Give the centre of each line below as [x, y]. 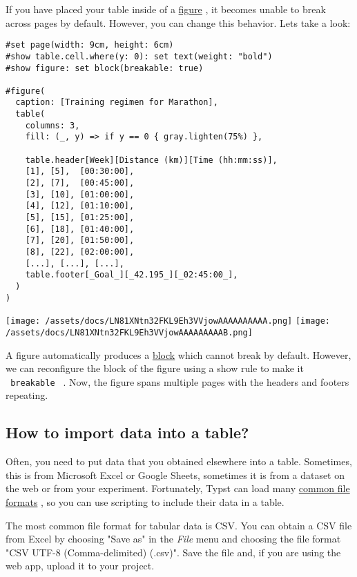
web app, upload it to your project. [80, 566]
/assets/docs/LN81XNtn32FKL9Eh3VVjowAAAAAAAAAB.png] [129, 332]
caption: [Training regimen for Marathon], [117, 102]
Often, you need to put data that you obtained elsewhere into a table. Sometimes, [179, 461]
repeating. [27, 395]
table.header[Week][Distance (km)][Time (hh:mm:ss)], [151, 160]
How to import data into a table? [127, 432]
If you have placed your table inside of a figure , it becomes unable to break [166, 9]
